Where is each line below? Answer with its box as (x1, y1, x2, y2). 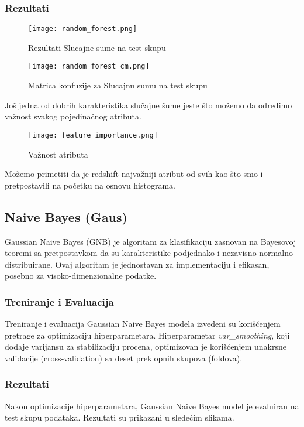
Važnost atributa (28, 148, 88, 160)
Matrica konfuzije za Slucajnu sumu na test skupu (28, 79, 208, 91)
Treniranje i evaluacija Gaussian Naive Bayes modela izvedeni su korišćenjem (5, 317, 281, 330)
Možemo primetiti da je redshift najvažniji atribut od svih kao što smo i (5, 168, 263, 180)
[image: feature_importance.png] (28, 131, 158, 139)
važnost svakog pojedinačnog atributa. (5, 110, 141, 122)
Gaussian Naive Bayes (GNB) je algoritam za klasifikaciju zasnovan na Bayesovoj (5, 235, 296, 247)
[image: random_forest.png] (28, 25, 137, 33)
